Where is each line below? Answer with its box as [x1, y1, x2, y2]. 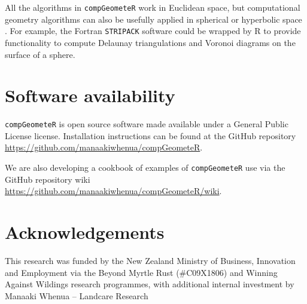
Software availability [5, 83, 175, 108]
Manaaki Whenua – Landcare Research [5, 289, 148, 302]
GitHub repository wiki [5, 173, 90, 185]
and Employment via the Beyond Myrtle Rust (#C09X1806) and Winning [5, 266, 278, 278]
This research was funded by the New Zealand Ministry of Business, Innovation [5, 254, 296, 267]
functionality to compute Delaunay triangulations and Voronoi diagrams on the [5, 36, 296, 48]
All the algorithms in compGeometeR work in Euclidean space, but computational [5, 1, 300, 13]
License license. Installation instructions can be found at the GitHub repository [5, 129, 296, 142]
